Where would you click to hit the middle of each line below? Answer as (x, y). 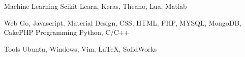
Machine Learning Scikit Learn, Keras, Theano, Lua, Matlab (95, 6)
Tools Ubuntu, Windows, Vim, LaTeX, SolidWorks (80, 48)
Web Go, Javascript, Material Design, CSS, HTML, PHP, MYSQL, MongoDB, (123, 22)
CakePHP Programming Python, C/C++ (67, 32)
